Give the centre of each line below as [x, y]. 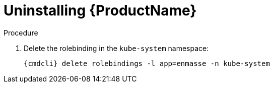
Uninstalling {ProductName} [100, 10]
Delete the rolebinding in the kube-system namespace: [116, 48]
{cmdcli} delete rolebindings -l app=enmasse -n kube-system [147, 63]
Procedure [21, 32]
